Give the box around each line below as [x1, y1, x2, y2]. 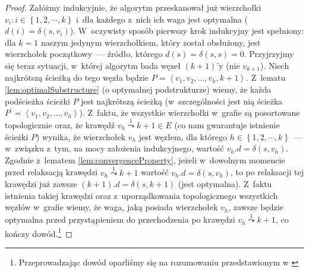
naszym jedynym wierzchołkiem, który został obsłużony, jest [40, 36, 261, 48]
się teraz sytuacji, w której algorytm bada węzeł [5, 59, 181, 71]
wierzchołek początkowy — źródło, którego [5, 48, 163, 60]
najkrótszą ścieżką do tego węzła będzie [5, 71, 149, 84]
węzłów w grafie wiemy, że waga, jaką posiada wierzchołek [5, 201, 218, 213]
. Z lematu [246, 71, 286, 84]
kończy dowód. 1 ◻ [5, 225, 72, 239]
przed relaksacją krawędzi [5, 166, 98, 178]
